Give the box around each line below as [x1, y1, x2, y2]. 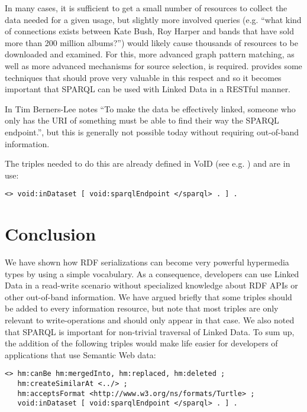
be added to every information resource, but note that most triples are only [5, 302, 279, 314]
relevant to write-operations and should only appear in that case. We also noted [5, 314, 295, 326]
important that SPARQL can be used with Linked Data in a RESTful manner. [5, 83, 291, 95]
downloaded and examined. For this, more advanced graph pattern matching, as [5, 48, 295, 60]
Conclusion [5, 222, 96, 246]
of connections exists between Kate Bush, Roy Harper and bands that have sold [5, 25, 294, 37]
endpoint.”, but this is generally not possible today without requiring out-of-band [5, 125, 299, 138]
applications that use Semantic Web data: [5, 348, 156, 361]
